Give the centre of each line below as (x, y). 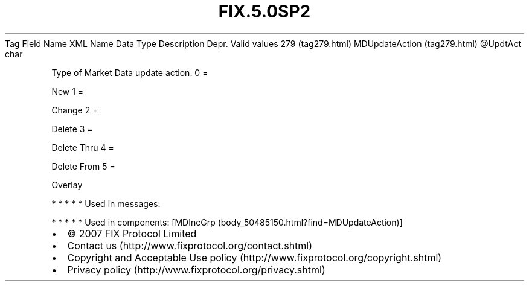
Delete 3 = (72, 129)
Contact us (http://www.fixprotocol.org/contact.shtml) (190, 245)
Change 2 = (75, 110)
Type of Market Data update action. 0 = (130, 72)
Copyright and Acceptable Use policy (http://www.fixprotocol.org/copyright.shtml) (255, 257)
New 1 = (68, 91)
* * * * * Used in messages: (106, 203)
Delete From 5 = (83, 166)
